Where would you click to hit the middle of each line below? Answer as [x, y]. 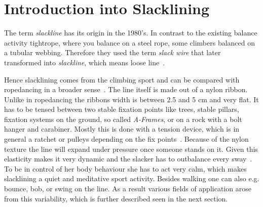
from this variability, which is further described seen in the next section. [116, 198]
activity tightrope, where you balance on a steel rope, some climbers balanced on [130, 42]
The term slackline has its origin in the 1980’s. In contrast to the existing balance [131, 33]
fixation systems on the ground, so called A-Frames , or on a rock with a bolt [123, 119]
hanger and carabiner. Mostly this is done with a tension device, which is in [122, 129]
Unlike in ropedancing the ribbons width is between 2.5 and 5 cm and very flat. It [131, 99]
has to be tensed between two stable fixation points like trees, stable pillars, [122, 109]
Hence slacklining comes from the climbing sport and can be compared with [122, 79]
